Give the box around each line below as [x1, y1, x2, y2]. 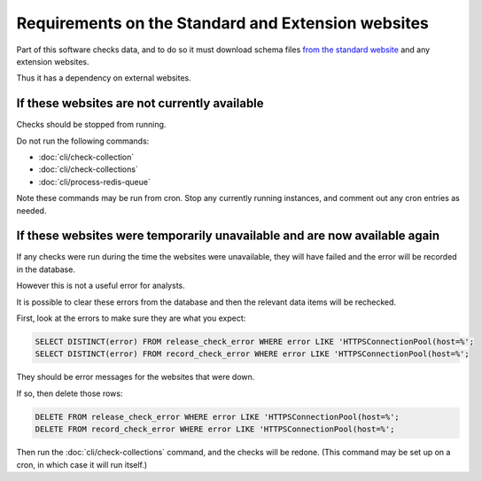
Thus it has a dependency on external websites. [16, 73, 192, 83]
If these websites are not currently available [16, 96, 265, 111]
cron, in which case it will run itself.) [16, 459, 148, 469]
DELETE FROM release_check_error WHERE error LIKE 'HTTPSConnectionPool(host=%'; [35, 412, 400, 422]
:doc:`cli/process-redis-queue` [38, 176, 151, 187]
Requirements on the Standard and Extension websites [16, 13, 430, 33]
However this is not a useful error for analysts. [16, 280, 185, 291]
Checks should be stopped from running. [16, 120, 167, 130]
